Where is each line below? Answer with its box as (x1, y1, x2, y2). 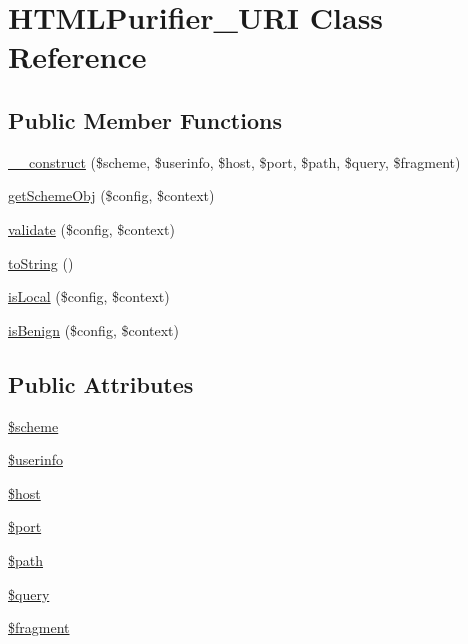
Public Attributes (8, 368, 194, 399)
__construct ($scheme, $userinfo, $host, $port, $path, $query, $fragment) (8, 151, 461, 172)
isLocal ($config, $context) (8, 286, 170, 307)
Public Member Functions (8, 104, 282, 135)
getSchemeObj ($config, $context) (8, 185, 215, 206)
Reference (8, 36, 147, 77)
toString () (8, 252, 74, 273)
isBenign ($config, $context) (8, 319, 179, 340)
